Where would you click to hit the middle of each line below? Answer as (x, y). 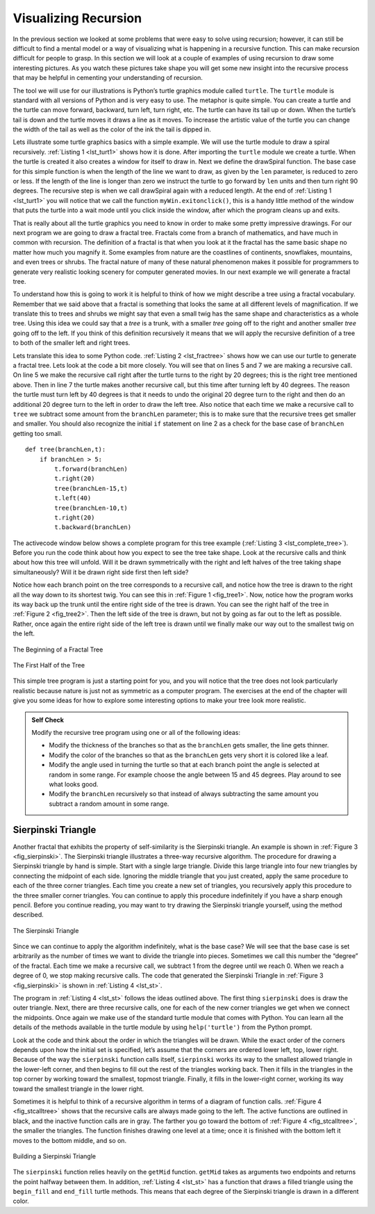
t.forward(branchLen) (91, 469)
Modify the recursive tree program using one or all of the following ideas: (136, 732)
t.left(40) (73, 498)
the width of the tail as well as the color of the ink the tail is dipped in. (112, 129)
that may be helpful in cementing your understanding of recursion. (108, 78)
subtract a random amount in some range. (109, 804)
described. (28, 915)
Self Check (48, 720)
